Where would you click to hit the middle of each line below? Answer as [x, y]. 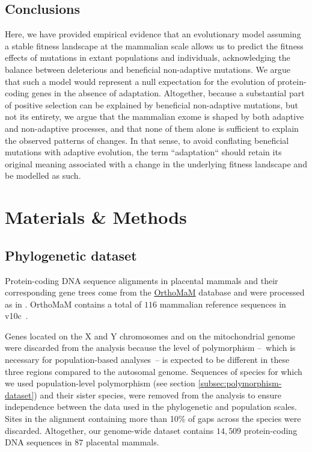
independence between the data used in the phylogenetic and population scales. [151, 407]
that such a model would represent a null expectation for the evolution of [140, 81]
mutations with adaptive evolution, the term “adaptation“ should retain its [143, 152]
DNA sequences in [38, 442]
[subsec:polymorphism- [240, 383]
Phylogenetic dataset [71, 255]
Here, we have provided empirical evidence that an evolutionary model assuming [153, 34]
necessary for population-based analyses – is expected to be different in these [147, 360]
